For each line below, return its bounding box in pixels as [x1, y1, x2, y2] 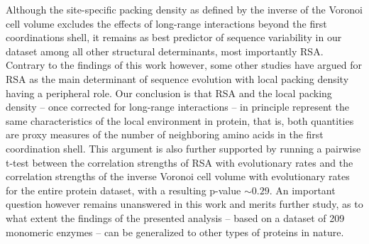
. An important [269, 182, 336, 197]
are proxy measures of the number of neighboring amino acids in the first [6, 127, 324, 142]
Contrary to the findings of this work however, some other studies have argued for [6, 57, 362, 72]
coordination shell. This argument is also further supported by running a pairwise [6, 140, 361, 155]
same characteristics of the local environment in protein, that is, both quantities [6, 113, 354, 128]
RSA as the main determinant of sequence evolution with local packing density [6, 71, 349, 86]
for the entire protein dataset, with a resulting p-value [6, 182, 241, 197]
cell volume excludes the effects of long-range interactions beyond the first [6, 16, 327, 30]
